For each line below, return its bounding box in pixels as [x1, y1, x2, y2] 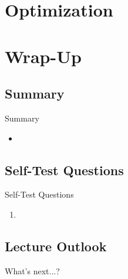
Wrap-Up [5, 44, 82, 68]
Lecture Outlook [5, 237, 107, 255]
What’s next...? [5, 264, 60, 277]
